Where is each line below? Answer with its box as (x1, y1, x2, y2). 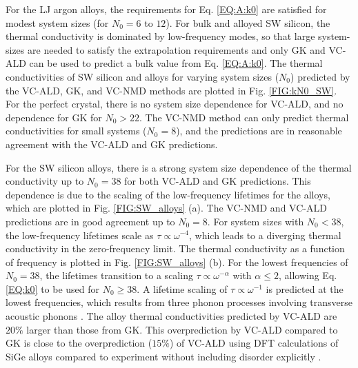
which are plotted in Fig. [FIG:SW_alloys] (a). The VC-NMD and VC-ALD (6, 201, 327, 215)
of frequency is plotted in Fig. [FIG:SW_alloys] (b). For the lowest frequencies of (6, 254, 348, 269)
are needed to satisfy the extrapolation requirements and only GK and (28, 42, 326, 57)
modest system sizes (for (6, 15, 109, 30)
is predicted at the (266, 281, 344, 296)
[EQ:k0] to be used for (6, 281, 100, 296)
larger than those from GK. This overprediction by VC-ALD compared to (26, 322, 338, 336)
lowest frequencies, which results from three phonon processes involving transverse (6, 295, 352, 309)
